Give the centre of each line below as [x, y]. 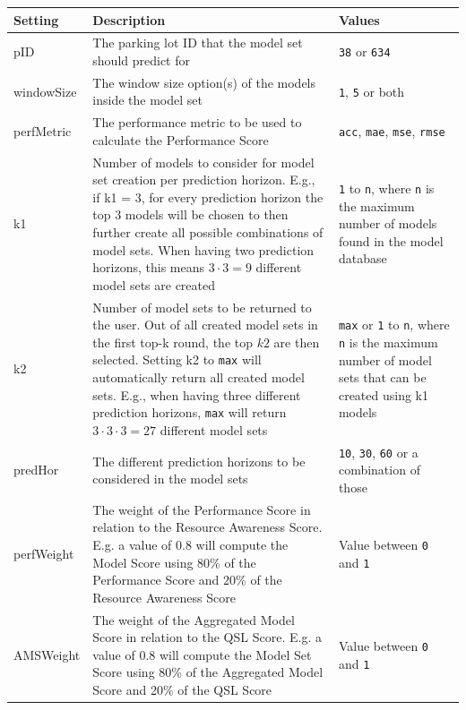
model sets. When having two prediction [203, 249]
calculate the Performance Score [181, 139]
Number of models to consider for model [203, 162]
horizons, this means [149, 267]
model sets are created [154, 284]
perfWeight [44, 553]
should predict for [141, 60]
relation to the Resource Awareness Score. [207, 527]
